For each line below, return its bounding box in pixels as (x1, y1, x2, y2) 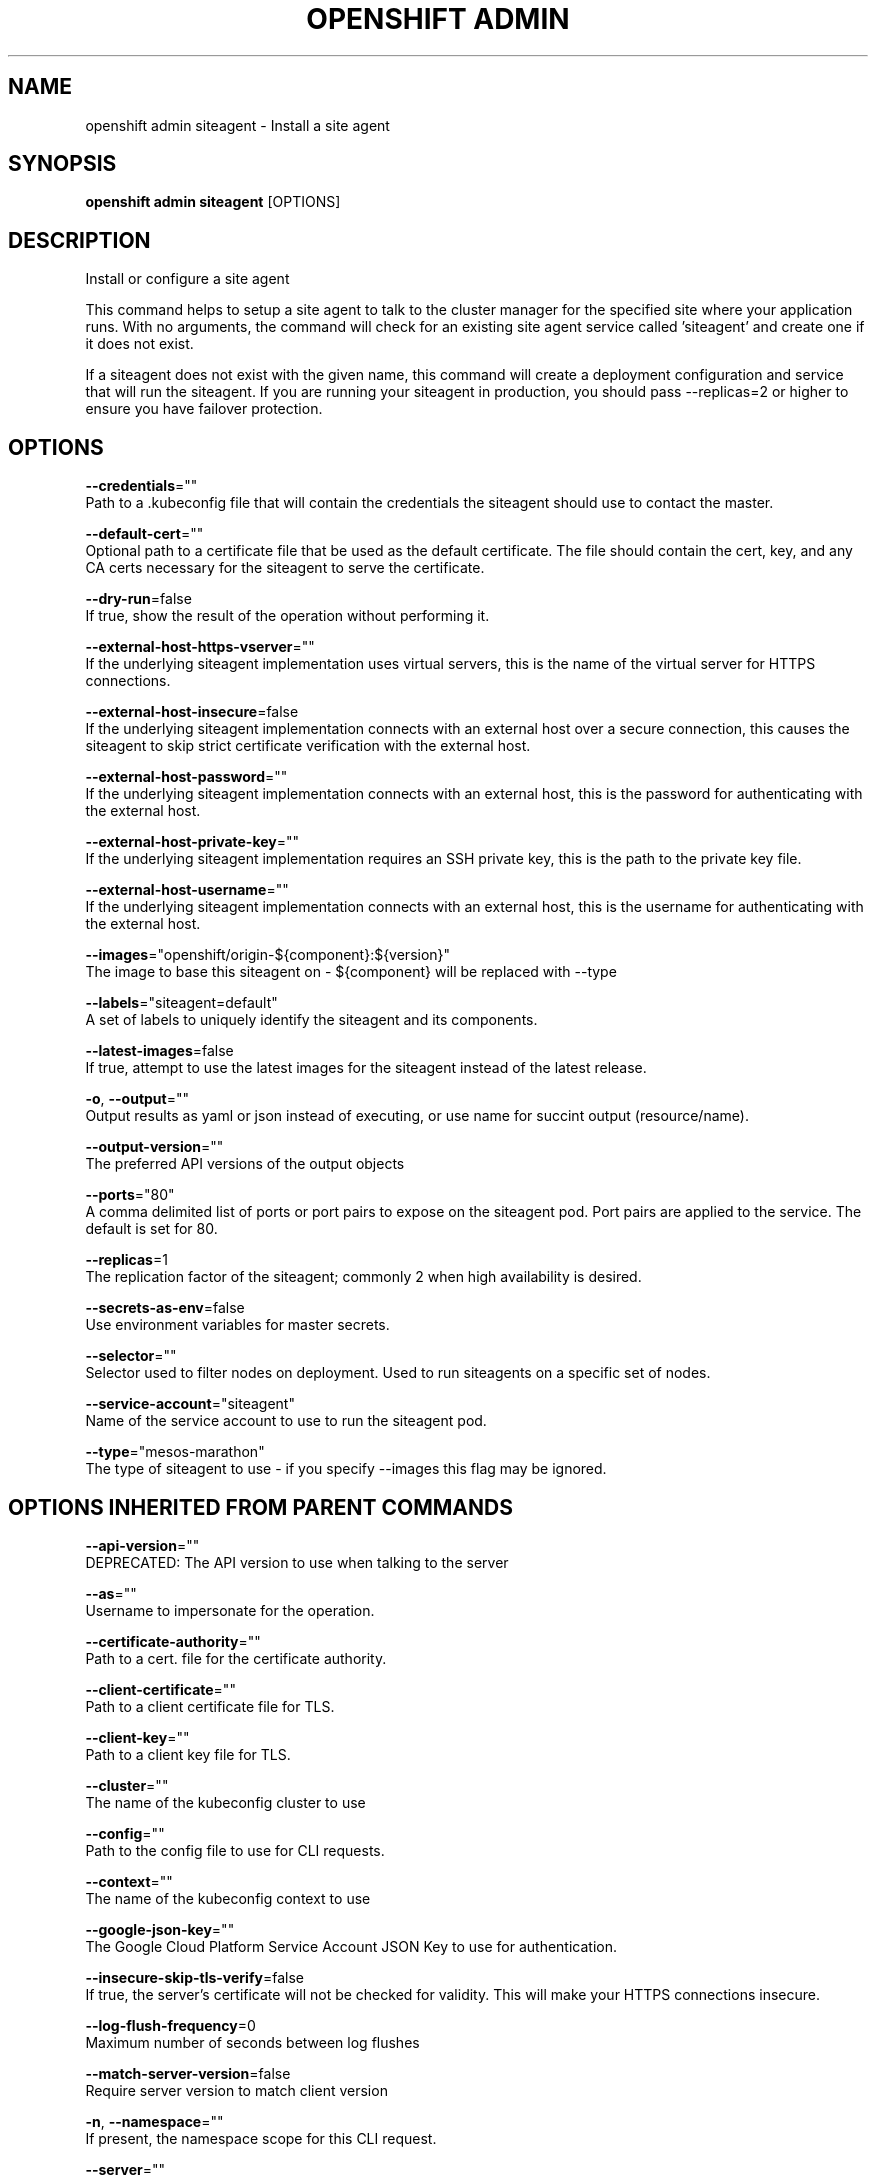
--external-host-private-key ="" (85, 833, 300, 851)
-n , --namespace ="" (85, 2112, 224, 2130)
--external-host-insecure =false (85, 703, 299, 721)
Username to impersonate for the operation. (85, 1601, 375, 1619)
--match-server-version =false (85, 2064, 291, 2082)
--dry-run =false (85, 590, 192, 608)
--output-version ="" (85, 1138, 224, 1156)
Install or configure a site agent (85, 270, 290, 288)
